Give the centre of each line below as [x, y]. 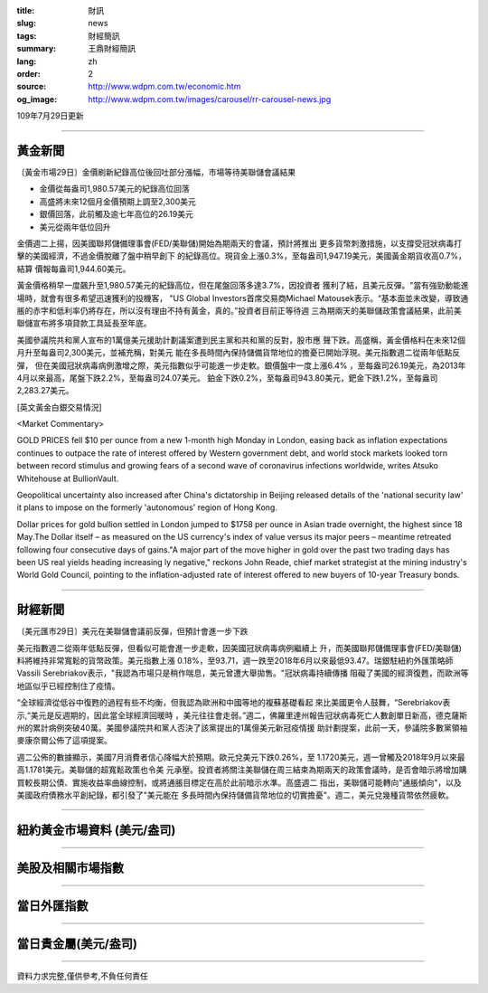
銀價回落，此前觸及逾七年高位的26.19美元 [116, 214]
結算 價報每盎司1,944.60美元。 [74, 269]
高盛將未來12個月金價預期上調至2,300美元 [117, 201]
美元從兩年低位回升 [75, 227]
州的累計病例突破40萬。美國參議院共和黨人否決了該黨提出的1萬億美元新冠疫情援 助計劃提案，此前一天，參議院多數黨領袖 [242, 728]
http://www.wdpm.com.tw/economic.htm [164, 87]
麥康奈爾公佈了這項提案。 [64, 741]
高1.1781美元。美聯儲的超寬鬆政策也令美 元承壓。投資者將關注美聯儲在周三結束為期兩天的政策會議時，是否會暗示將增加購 [242, 770]
